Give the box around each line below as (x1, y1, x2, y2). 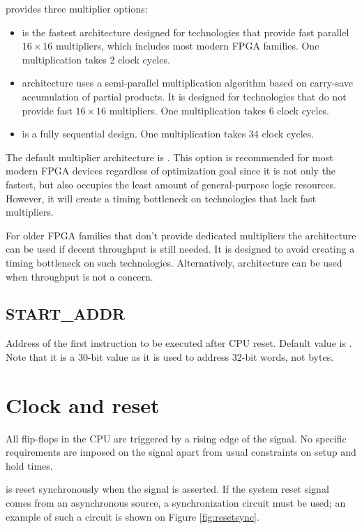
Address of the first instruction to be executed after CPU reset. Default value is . (6, 336, 352, 350)
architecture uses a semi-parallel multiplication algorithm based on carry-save (22, 75, 354, 90)
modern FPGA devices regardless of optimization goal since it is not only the (6, 163, 336, 178)
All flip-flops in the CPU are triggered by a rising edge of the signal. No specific (6, 431, 347, 445)
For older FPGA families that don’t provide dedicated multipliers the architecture (6, 228, 356, 242)
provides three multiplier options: (6, 1, 148, 15)
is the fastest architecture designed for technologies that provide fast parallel (22, 24, 349, 39)
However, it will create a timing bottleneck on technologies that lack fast (6, 191, 317, 205)
